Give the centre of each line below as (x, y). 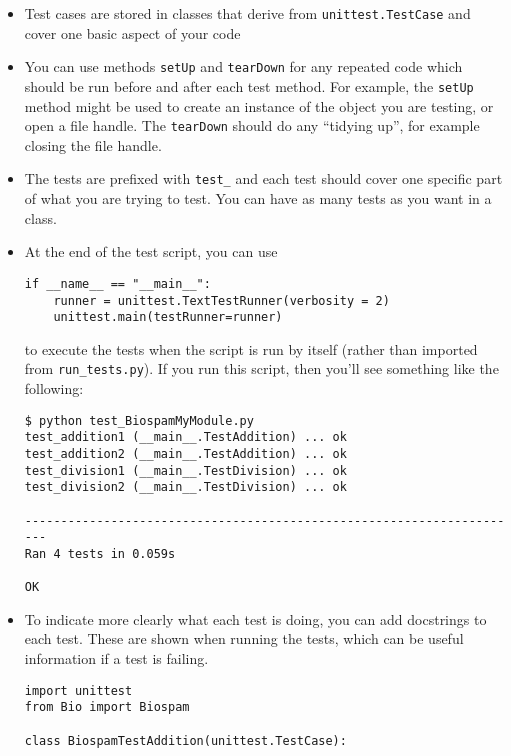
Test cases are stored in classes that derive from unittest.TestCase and (247, 13)
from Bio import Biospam (107, 707)
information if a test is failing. (116, 658)
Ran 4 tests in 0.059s (100, 553)
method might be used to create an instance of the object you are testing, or (259, 105)
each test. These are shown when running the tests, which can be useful (244, 638)
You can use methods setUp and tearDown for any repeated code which (243, 66)
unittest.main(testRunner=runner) (168, 317)
